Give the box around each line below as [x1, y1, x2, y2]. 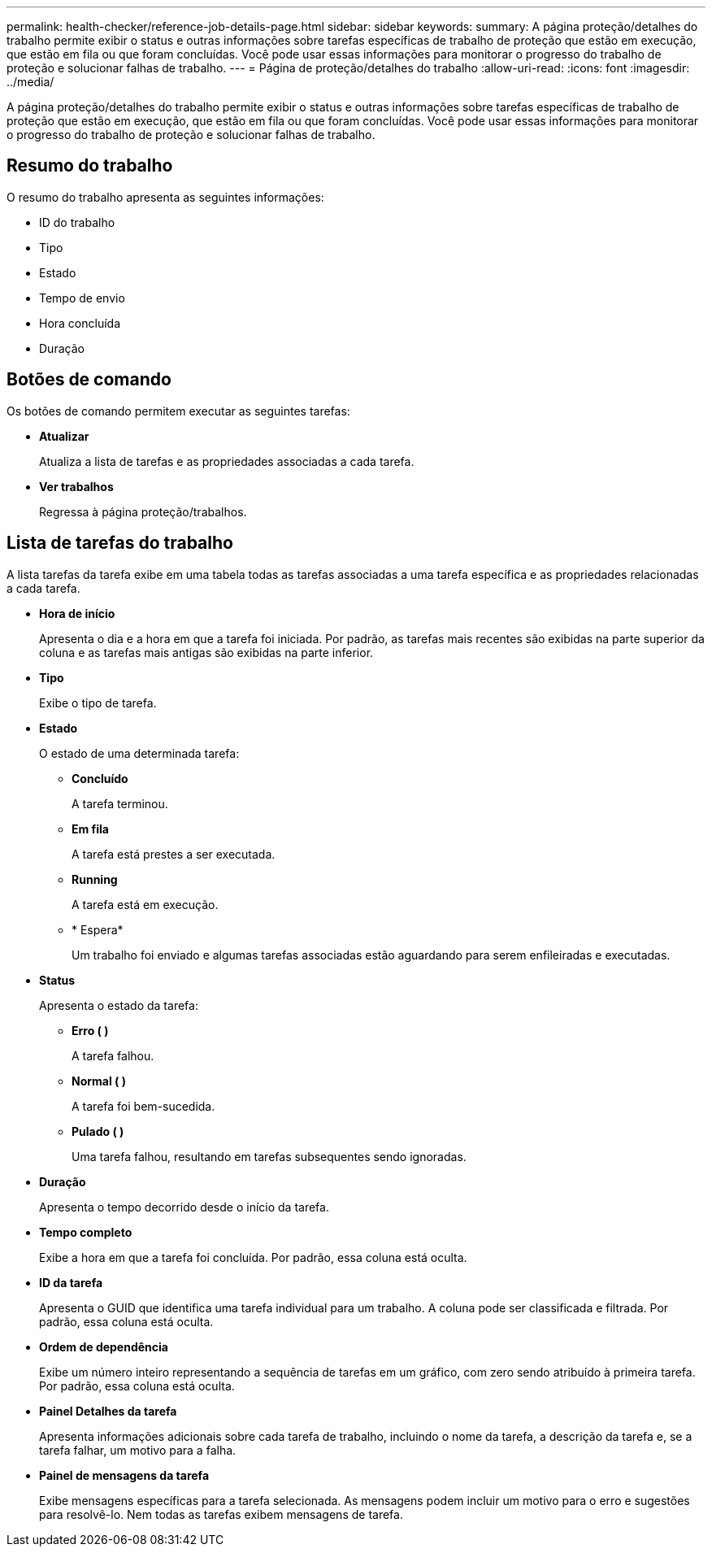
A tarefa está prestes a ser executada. [72, 846, 276, 861]
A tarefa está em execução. [72, 897, 219, 911]
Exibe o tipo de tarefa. [39, 695, 157, 710]
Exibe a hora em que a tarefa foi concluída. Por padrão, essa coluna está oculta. [39, 1250, 467, 1264]
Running [72, 872, 118, 886]
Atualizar [39, 428, 89, 443]
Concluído [72, 771, 128, 785]
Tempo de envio [39, 290, 125, 305]
